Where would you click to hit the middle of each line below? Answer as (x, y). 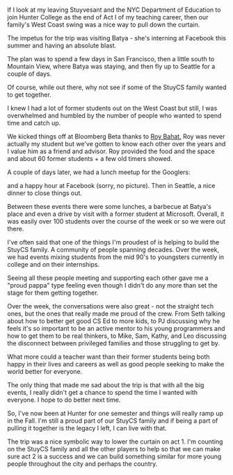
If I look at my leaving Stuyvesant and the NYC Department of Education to (114, 10)
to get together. (30, 95)
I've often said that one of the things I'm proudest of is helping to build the (113, 242)
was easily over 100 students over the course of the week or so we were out (116, 221)
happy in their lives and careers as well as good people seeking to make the (116, 364)
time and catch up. (34, 123)
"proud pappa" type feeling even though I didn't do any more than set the (112, 286)
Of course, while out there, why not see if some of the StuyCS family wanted (117, 87)
